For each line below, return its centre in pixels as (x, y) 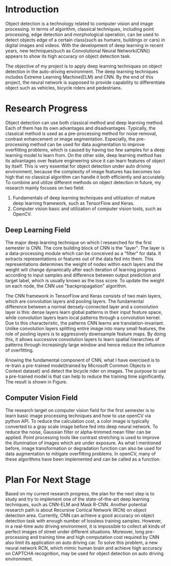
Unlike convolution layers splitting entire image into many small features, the (85, 328)
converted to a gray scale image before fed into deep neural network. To (82, 426)
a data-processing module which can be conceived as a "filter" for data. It (83, 253)
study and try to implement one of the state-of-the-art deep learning (77, 499)
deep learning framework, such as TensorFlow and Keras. (74, 203)
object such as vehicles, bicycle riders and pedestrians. (64, 87)
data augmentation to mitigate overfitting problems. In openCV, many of (81, 454)
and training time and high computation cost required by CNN (95, 537)
